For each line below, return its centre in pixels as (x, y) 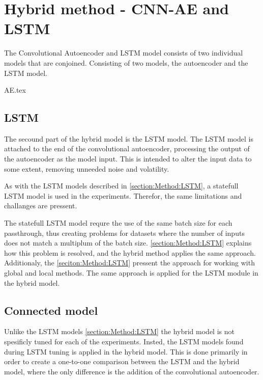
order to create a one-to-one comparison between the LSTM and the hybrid (122, 361)
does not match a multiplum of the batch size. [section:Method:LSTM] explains (128, 243)
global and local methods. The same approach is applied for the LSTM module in (131, 273)
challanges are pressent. (41, 206)
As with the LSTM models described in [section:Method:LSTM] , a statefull (121, 186)
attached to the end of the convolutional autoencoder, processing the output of (127, 148)
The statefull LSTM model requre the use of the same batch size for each (118, 223)
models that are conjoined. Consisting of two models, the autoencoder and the (126, 62)
